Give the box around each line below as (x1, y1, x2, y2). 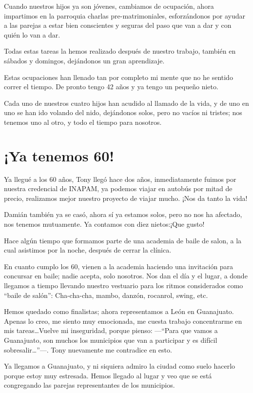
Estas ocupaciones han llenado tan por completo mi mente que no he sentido (4, 72, 233, 82)
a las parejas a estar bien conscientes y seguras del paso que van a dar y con (4, 20, 232, 30)
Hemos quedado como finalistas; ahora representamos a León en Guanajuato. (4, 306, 234, 316)
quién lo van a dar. (4, 29, 60, 39)
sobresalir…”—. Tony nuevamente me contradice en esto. (4, 344, 172, 354)
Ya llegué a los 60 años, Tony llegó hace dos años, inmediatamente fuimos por (4, 174, 236, 184)
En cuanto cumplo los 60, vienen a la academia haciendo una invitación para (4, 261, 234, 271)
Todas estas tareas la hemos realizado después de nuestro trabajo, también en (4, 46, 236, 56)
